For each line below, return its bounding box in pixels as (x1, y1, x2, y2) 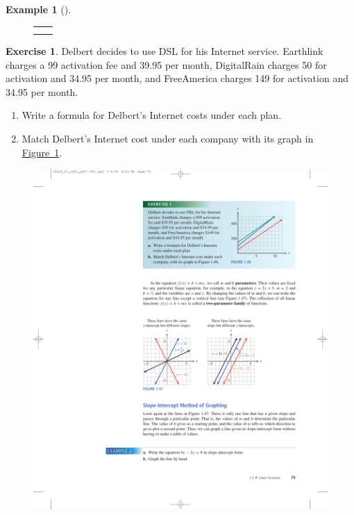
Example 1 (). (6, 2, 71, 16)
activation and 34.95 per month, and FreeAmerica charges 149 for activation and (6, 71, 348, 85)
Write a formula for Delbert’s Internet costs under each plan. (22, 108, 282, 122)
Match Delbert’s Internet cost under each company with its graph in (22, 131, 314, 146)
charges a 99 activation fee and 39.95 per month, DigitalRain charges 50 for (6, 57, 327, 72)
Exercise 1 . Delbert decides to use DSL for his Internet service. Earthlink (6, 44, 323, 58)
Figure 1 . (22, 145, 62, 159)
